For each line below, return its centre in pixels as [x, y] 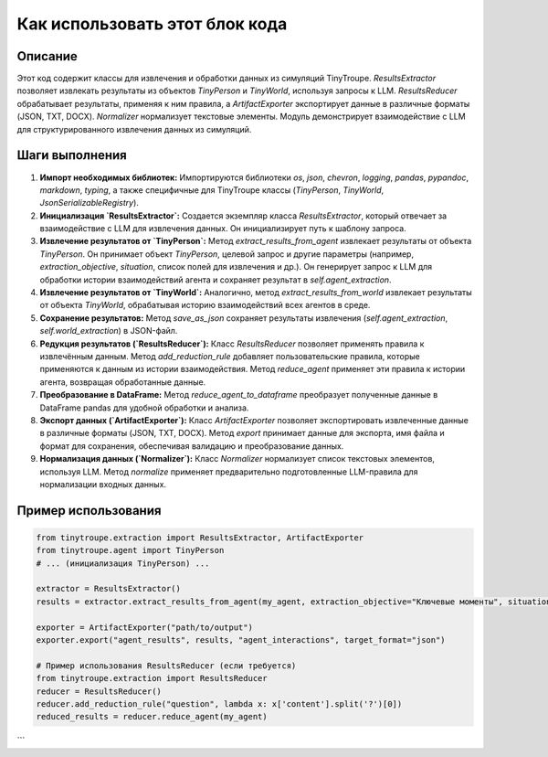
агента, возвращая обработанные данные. [123, 382]
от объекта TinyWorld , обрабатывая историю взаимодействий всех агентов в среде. [205, 305]
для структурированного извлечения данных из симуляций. [134, 129]
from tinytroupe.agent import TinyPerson [130, 550]
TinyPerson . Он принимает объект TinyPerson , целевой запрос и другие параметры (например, [227, 254]
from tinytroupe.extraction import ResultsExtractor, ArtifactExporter [200, 538]
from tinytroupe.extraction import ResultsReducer [152, 678]
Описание [47, 56]
